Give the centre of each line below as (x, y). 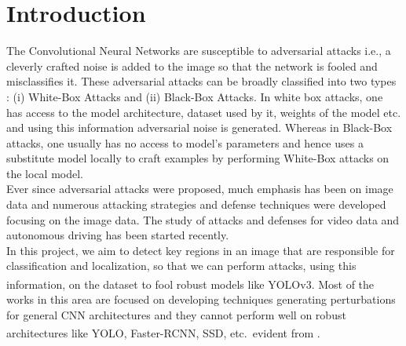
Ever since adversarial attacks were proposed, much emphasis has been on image (200, 189)
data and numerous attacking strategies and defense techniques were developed (196, 204)
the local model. (45, 173)
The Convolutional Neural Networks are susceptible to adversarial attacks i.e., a (199, 51)
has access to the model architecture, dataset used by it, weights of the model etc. (204, 112)
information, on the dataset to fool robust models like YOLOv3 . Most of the (190, 284)
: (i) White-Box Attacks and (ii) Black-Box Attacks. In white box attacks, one (195, 96)
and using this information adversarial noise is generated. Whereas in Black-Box (199, 127)
